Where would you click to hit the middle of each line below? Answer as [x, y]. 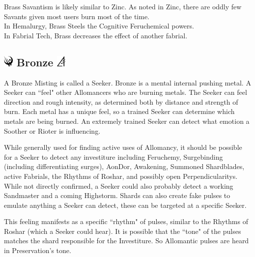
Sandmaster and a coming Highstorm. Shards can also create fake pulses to [117, 195]
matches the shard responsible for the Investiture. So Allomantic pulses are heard [127, 241]
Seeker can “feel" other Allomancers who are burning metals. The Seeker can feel [126, 92]
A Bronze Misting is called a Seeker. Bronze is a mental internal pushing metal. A [127, 82]
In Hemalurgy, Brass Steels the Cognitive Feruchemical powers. [99, 26]
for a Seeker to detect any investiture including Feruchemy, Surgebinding [113, 157]
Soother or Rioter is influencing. [52, 130]
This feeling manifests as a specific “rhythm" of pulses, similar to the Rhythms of [126, 221]
